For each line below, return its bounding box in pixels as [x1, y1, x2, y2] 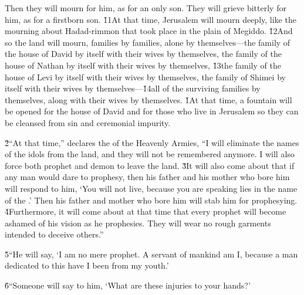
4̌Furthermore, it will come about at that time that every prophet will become [5, 205, 286, 218]
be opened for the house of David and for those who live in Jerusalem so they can [5, 105, 299, 117]
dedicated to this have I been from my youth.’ [5, 259, 169, 272]
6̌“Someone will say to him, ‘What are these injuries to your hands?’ [5, 279, 251, 291]
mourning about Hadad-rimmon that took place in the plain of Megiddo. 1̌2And [5, 25, 293, 37]
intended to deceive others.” [5, 228, 104, 240]
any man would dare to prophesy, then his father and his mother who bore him [5, 171, 290, 183]
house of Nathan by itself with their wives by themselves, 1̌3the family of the [5, 59, 281, 71]
